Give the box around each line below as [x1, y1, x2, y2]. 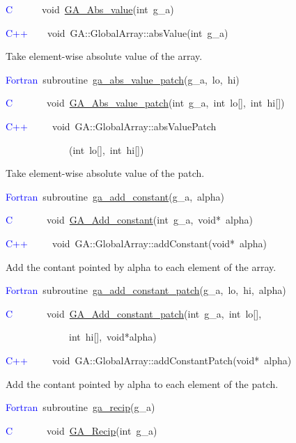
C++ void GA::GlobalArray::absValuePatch [6, 118, 217, 133]
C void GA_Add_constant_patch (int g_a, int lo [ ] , [6, 306, 262, 320]
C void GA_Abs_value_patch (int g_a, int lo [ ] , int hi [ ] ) [6, 95, 285, 110]
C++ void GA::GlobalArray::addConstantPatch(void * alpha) [6, 352, 292, 367]
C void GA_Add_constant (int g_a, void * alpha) [6, 212, 253, 227]
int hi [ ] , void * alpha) [68, 329, 157, 344]
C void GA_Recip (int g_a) [6, 423, 157, 437]
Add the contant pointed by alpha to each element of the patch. [6, 376, 279, 391]
